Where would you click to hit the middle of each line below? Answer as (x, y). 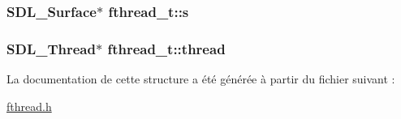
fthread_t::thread (166, 48)
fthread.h (29, 106)
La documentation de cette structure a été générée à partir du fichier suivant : (201, 79)
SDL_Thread (51, 48)
